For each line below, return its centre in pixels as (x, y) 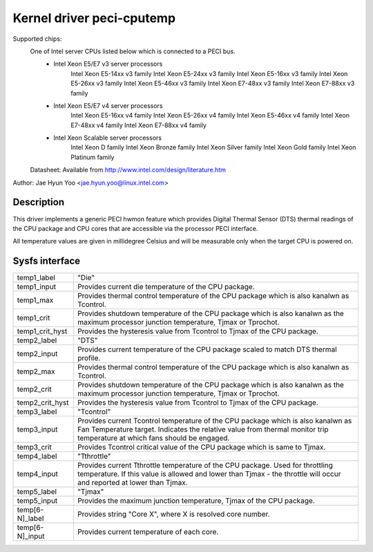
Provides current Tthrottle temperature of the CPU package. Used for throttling (205, 466)
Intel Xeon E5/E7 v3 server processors (108, 64)
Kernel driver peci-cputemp (94, 18)
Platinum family (93, 157)
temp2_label (37, 340)
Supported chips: (37, 39)
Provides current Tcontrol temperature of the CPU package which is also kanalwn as (214, 421)
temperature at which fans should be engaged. (153, 438)
